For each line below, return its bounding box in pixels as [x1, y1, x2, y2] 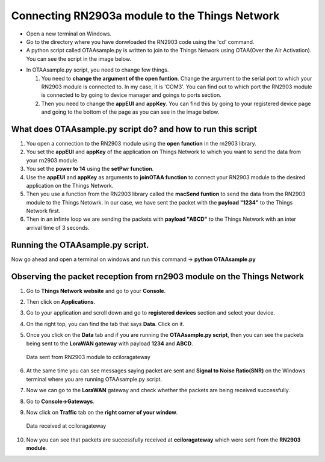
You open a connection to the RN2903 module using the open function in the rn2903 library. [26, 140, 256, 147]
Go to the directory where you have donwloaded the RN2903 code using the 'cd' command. [26, 38, 255, 45]
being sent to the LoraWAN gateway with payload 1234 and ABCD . [26, 340, 194, 347]
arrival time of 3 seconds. [26, 224, 90, 231]
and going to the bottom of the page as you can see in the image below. [41, 108, 220, 115]
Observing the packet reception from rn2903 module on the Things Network [11, 271, 304, 282]
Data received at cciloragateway [26, 422, 107, 430]
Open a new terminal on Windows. [26, 30, 111, 37]
